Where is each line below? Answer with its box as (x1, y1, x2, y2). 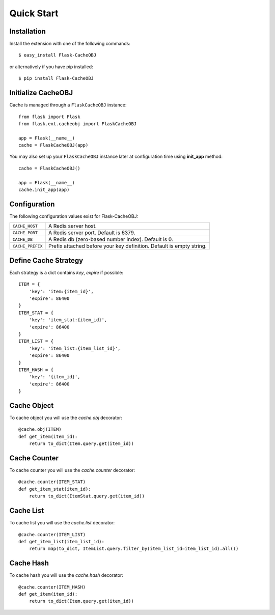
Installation (9, 27, 46, 36)
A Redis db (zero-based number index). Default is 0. (48, 236, 173, 243)
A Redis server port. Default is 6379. (48, 229, 135, 236)
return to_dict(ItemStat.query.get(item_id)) (29, 493, 145, 499)
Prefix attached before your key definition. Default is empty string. (48, 242, 207, 249)
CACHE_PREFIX (12, 243, 43, 249)
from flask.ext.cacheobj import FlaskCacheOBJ (18, 121, 137, 127)
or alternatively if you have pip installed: (9, 64, 94, 70)
